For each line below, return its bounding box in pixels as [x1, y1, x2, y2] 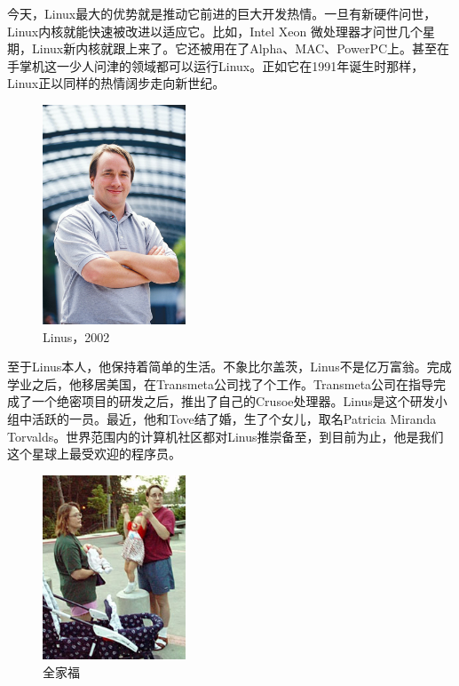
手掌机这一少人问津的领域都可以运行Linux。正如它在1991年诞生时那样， [7, 56, 424, 75]
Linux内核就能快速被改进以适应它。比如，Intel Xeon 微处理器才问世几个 [7, 21, 423, 40]
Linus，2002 [43, 327, 110, 346]
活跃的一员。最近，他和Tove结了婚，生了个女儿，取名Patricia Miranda [31, 409, 437, 427]
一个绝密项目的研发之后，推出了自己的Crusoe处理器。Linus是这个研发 [31, 392, 435, 411]
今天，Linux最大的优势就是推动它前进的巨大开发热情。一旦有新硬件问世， [7, 4, 437, 22]
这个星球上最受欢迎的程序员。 [7, 444, 181, 463]
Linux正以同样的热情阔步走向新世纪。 [7, 74, 226, 92]
